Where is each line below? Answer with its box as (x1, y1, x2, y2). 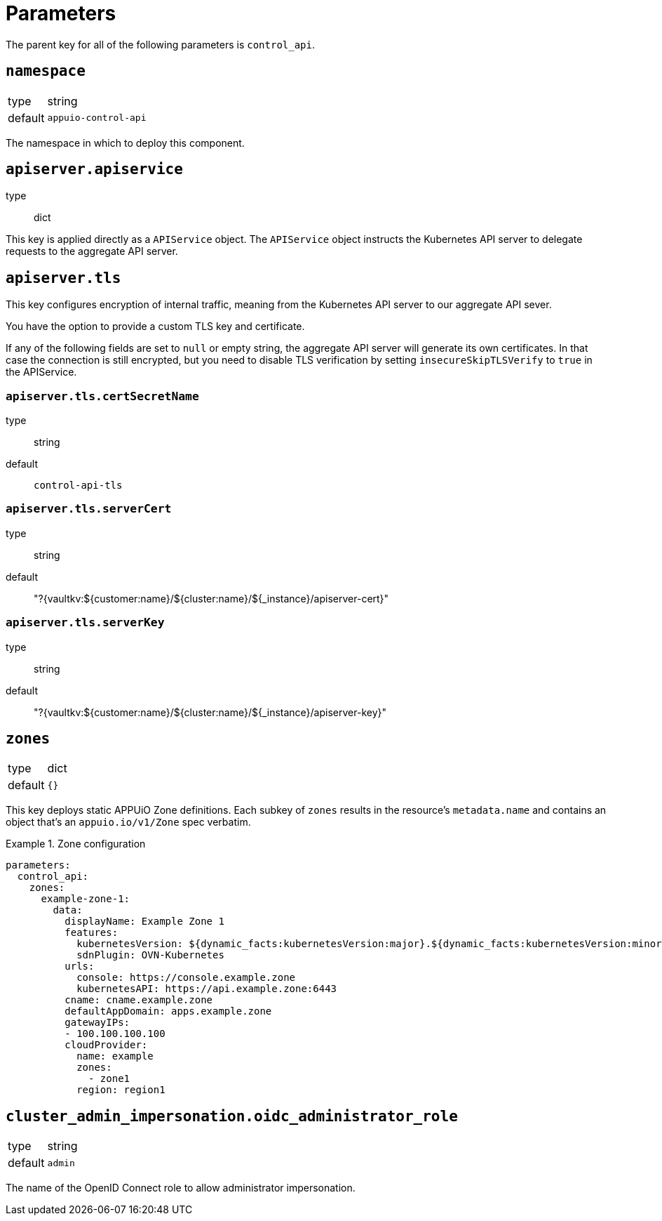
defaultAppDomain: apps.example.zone (65, 1005, 272, 1017)
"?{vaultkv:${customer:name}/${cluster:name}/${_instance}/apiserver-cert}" (34, 592, 389, 605)
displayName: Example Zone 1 (65, 916, 224, 928)
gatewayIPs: (65, 1017, 130, 1029)
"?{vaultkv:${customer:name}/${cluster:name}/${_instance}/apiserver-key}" (34, 706, 387, 718)
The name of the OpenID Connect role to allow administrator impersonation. (6, 1182, 356, 1194)
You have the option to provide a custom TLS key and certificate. (6, 320, 305, 333)
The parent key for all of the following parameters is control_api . (6, 38, 316, 51)
